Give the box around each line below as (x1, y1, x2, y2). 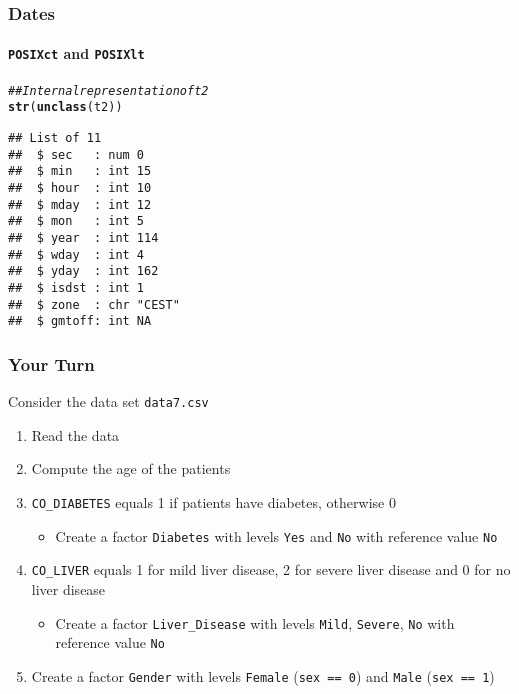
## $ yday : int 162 (8, 264, 159, 279)
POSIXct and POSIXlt (8, 43, 145, 64)
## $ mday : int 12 (8, 197, 152, 212)
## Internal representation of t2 (8, 83, 209, 98)
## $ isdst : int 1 (8, 280, 145, 295)
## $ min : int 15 (8, 164, 152, 179)
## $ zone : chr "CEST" (8, 297, 180, 312)
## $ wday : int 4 (8, 247, 145, 262)
